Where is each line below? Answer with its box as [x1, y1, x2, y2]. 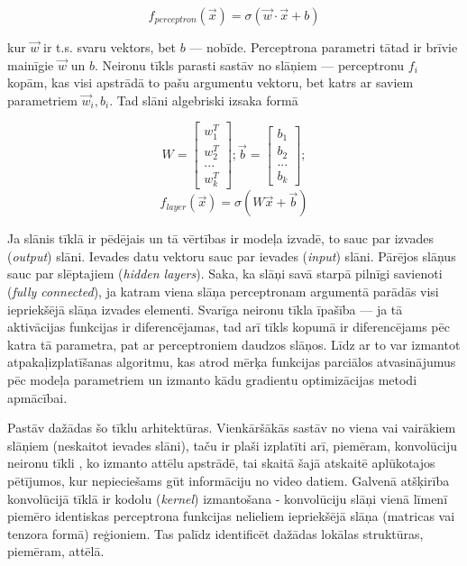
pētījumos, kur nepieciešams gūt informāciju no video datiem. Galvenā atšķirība [7, 470, 450, 489]
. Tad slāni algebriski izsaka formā [109, 90, 298, 109]
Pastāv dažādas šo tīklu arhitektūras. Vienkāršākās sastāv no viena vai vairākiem [7, 418, 456, 437]
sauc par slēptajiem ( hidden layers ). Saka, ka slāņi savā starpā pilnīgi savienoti [7, 264, 443, 283]
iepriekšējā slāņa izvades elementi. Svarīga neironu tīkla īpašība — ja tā [7, 299, 403, 318]
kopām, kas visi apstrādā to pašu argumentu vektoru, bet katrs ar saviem [7, 73, 414, 92]
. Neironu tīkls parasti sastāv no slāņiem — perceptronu [94, 55, 405, 74]
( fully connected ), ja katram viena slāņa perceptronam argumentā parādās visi [7, 282, 439, 300]
